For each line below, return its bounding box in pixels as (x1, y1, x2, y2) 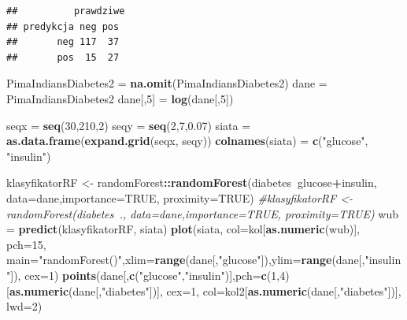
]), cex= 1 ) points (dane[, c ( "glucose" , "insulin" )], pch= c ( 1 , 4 (10, 266, 286, 283)
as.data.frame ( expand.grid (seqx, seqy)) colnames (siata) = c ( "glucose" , (6, 132, 368, 149)
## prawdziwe (6, 6, 125, 17)
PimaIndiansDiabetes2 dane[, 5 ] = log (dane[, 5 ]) (6, 90, 234, 106)
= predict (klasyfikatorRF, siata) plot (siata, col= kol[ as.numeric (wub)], (6, 221, 360, 237)
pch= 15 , (6, 236, 46, 252)
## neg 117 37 (6, 36, 120, 48)
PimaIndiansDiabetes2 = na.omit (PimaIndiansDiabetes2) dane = (6, 75, 327, 91)
